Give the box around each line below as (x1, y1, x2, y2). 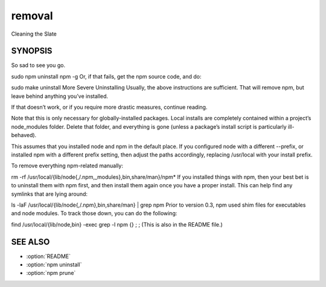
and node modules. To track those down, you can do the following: (11, 210, 177, 217)
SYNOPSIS (11, 46, 53, 56)
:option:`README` (26, 253, 71, 260)
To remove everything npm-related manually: (11, 162, 124, 169)
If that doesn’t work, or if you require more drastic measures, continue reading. (11, 103, 208, 111)
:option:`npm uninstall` (26, 261, 82, 268)
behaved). (11, 132, 37, 139)
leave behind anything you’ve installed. (11, 92, 109, 100)
